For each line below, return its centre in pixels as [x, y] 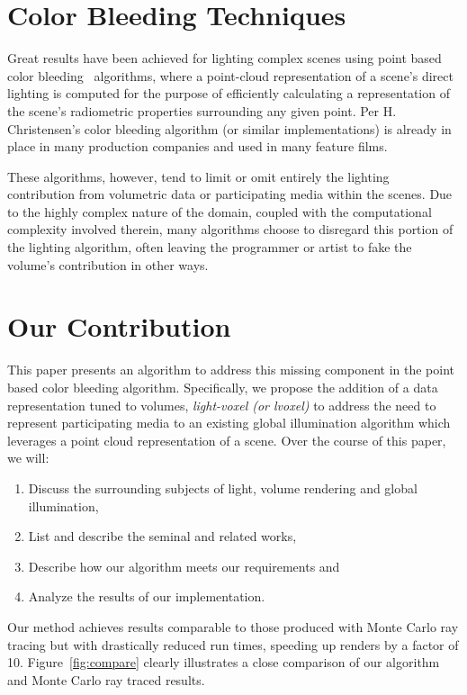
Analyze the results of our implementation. [147, 596]
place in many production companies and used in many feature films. [198, 146]
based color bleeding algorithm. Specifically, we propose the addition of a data [223, 387]
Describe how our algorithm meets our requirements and [184, 566]
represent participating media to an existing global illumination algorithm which [229, 423]
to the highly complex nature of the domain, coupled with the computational [220, 211]
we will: [28, 458]
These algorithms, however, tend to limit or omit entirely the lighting [198, 176]
